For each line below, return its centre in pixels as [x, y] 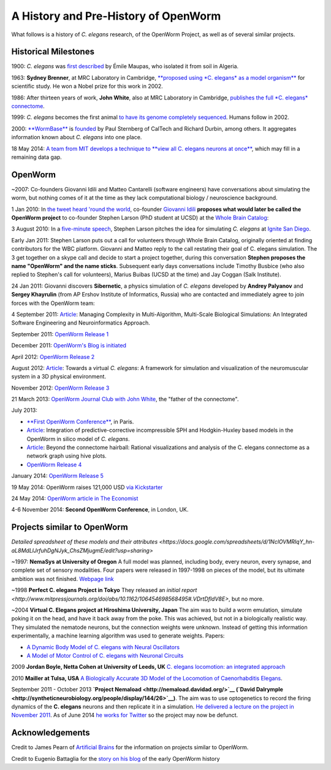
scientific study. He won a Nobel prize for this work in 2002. [87, 87]
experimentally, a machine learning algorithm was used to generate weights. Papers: [118, 636]
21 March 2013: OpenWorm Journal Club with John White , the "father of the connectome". [125, 399]
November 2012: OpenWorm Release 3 [60, 388]
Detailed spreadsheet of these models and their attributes [85, 542]
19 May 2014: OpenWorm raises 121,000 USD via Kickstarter [87, 487]
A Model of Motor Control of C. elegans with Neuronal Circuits [105, 655]
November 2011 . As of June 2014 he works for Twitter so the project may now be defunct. [125, 715]
